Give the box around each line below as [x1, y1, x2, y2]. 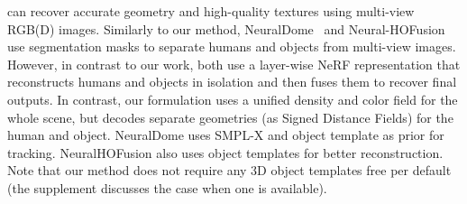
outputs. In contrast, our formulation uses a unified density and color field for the [7, 89, 458, 108]
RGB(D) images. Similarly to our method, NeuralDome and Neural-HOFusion [7, 19, 445, 38]
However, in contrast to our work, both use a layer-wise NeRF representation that [7, 54, 461, 73]
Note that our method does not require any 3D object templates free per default [7, 161, 452, 180]
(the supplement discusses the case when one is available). [7, 178, 327, 197]
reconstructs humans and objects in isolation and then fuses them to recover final [7, 72, 457, 91]
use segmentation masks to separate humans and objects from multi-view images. [7, 37, 456, 56]
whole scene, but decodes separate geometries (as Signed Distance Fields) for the [7, 107, 453, 126]
